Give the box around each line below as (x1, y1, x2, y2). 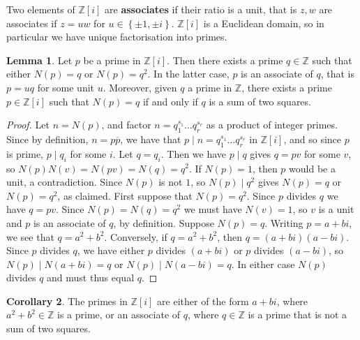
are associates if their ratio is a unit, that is (105, 2, 297, 16)
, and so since (283, 131, 342, 146)
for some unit (37, 80, 95, 94)
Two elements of (6, 2, 75, 16)
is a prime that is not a (248, 307, 347, 322)
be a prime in (83, 52, 141, 67)
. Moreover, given (103, 80, 177, 94)
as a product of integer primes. (206, 117, 338, 132)
